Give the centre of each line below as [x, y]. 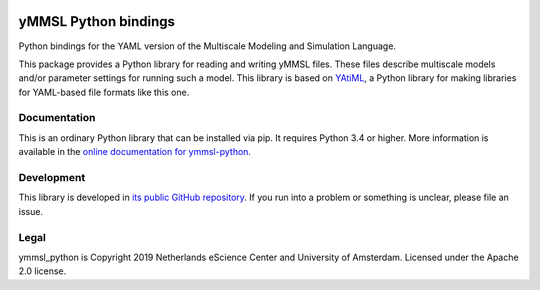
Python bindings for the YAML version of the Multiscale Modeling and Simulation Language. [207, 46]
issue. [31, 211]
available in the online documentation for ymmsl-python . [135, 152]
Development [52, 177]
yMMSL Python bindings [96, 21]
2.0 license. [42, 271]
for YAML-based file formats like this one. [104, 92]
